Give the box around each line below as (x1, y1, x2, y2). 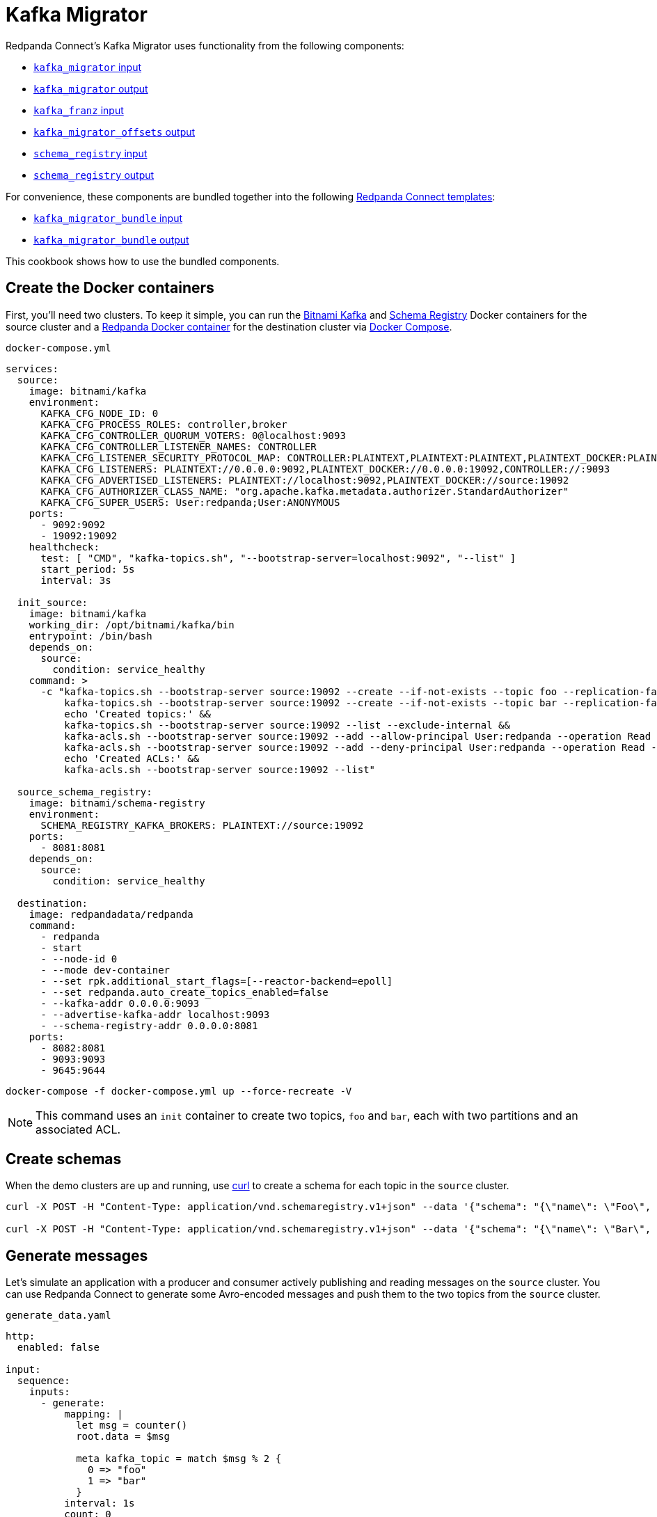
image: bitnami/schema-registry (29, 797, 205, 809)
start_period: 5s (40, 563, 135, 575)
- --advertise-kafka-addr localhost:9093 (40, 1008, 270, 1020)
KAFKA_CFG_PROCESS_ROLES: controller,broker (40, 418, 287, 430)
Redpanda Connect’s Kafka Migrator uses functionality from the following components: (6, 39, 404, 51)
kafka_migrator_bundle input (33, 212, 183, 224)
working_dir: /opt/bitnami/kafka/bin (29, 619, 235, 630)
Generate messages (6, 1246, 148, 1264)
